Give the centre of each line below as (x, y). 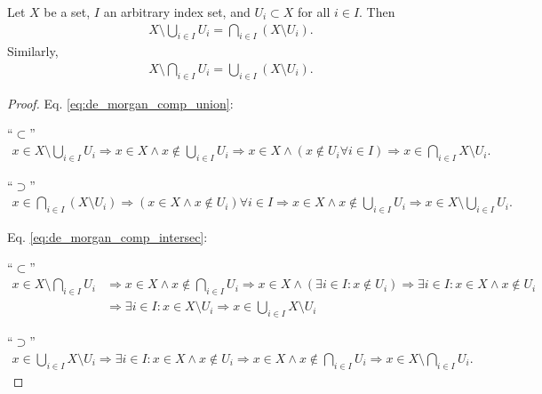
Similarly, (33, 51)
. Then (377, 12)
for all (314, 12)
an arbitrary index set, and (177, 12)
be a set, (67, 12)
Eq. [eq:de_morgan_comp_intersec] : (108, 237)
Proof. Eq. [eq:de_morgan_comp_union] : (120, 103)
